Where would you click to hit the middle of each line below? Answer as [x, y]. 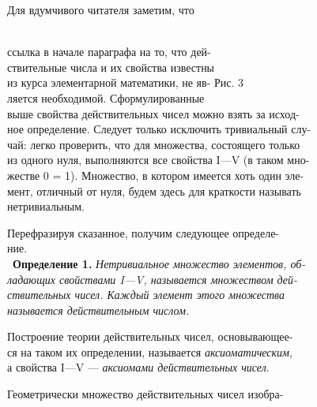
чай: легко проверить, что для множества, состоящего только [154, 144]
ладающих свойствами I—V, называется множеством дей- [153, 279]
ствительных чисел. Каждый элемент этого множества [146, 295]
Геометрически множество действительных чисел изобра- [145, 394]
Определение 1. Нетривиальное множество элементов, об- [159, 263]
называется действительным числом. [98, 310]
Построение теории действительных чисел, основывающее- [150, 336]
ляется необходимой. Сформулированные [106, 97]
